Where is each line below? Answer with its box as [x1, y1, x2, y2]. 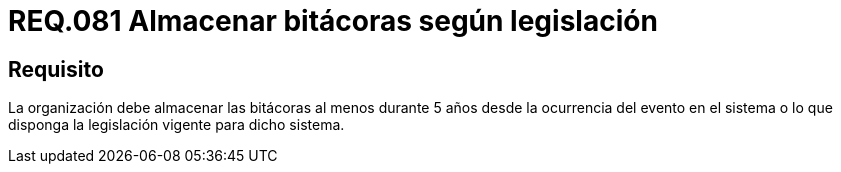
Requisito [8, 56, 104, 82]
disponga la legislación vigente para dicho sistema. [8, 116, 345, 134]
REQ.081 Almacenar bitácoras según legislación [8, 4, 658, 38]
